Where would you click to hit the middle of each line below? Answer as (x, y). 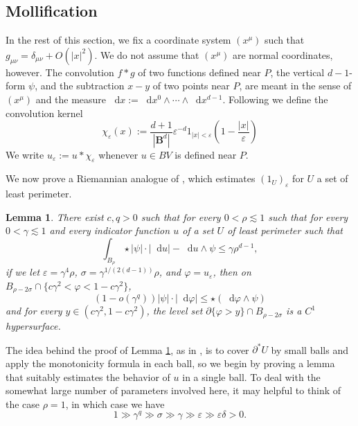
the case (23, 403)
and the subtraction (82, 86)
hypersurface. (33, 326)
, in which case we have (115, 403)
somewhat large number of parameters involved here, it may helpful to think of (173, 390)
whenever (118, 154)
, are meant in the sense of (295, 86)
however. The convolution (60, 72)
